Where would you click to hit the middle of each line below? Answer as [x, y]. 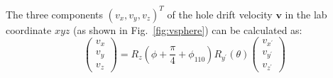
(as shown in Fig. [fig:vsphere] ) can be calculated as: [187, 29]
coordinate [29, 29]
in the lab [306, 14]
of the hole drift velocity [220, 14]
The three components [54, 14]
